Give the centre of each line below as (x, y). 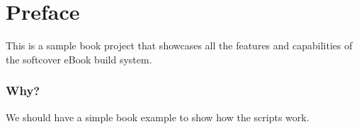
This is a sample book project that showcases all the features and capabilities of (179, 45)
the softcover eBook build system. (79, 59)
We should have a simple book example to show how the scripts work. (158, 117)
